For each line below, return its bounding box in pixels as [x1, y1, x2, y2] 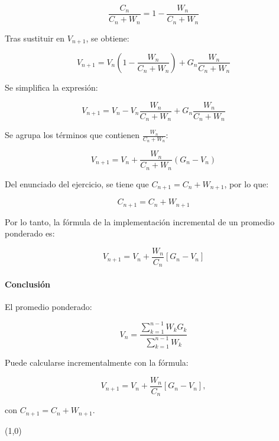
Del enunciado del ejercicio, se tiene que [5, 177, 149, 190]
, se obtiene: [86, 31, 129, 44]
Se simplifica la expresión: [5, 81, 98, 93]
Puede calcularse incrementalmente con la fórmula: [5, 356, 189, 369]
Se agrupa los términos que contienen [5, 129, 140, 141]
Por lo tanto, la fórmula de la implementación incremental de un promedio [5, 215, 275, 228]
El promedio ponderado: [5, 301, 92, 313]
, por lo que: [224, 177, 269, 190]
